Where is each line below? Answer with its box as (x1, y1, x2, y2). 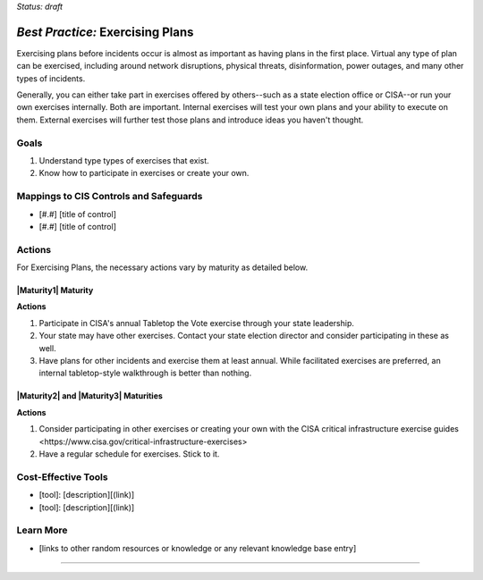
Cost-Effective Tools (16, 470, 108, 483)
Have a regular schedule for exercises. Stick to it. (38, 448, 220, 459)
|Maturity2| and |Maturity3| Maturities (16, 391, 163, 401)
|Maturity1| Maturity (16, 285, 94, 296)
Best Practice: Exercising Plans (16, 24, 194, 39)
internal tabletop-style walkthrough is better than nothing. (38, 367, 252, 379)
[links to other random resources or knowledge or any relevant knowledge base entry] (38, 542, 357, 553)
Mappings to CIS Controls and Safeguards (16, 190, 203, 203)
